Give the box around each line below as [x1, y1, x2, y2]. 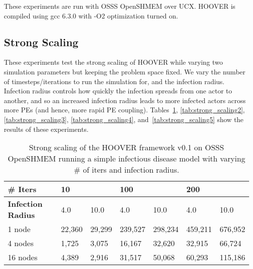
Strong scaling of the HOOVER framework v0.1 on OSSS [29, 142, 224, 153]
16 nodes [8, 251, 37, 263]
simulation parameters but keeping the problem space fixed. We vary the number [4, 66, 246, 76]
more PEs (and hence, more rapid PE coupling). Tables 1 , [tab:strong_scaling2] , [4, 105, 245, 115]
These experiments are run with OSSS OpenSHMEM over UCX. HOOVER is [4, 1, 235, 11]
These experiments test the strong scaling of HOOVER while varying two [4, 57, 223, 67]
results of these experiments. [4, 124, 89, 134]
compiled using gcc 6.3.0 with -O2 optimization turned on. [4, 10, 178, 20]
